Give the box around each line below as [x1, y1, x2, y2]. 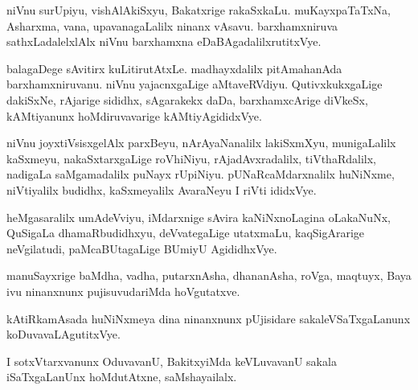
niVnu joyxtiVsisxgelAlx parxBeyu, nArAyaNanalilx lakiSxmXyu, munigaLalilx [6, 134, 396, 151]
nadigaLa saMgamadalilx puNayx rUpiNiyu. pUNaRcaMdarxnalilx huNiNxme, [6, 166, 395, 183]
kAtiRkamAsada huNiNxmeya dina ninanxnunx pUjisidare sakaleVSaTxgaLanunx [6, 310, 411, 326]
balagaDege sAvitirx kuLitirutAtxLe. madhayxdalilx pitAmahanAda [6, 60, 342, 76]
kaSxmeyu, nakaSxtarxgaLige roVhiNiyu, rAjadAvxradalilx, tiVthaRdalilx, [6, 150, 376, 166]
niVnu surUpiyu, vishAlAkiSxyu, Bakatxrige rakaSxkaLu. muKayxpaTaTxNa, [6, 2, 391, 18]
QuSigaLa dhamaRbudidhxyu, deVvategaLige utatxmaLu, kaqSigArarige [6, 224, 365, 241]
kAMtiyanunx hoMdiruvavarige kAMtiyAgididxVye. [6, 107, 262, 124]
